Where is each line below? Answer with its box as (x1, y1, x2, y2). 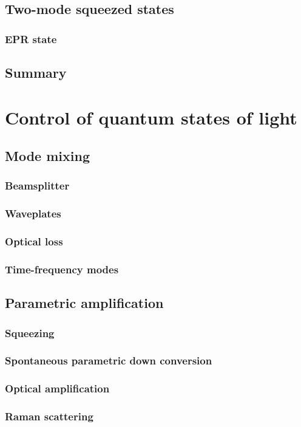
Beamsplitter (5, 178, 70, 193)
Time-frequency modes (5, 262, 119, 277)
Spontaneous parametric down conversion (5, 353, 212, 368)
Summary (5, 63, 67, 82)
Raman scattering (5, 409, 93, 424)
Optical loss (5, 234, 63, 249)
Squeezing (5, 325, 55, 340)
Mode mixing (5, 146, 90, 165)
